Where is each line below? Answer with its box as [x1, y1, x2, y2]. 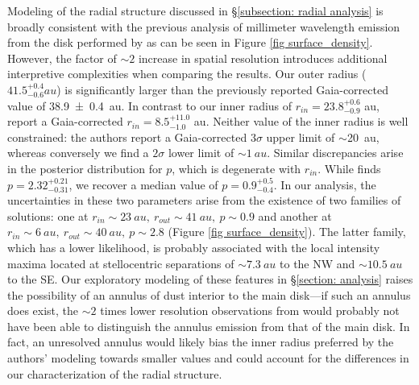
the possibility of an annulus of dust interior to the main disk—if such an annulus [7, 286, 411, 303]
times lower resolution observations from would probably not [100, 302, 400, 319]
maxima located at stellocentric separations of [7, 255, 234, 271]
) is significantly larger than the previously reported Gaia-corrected [56, 81, 388, 97]
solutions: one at [7, 207, 89, 224]
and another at [258, 207, 332, 224]
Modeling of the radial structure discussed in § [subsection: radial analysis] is [7, 2, 384, 19]
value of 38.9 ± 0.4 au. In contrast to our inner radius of [7, 97, 292, 114]
